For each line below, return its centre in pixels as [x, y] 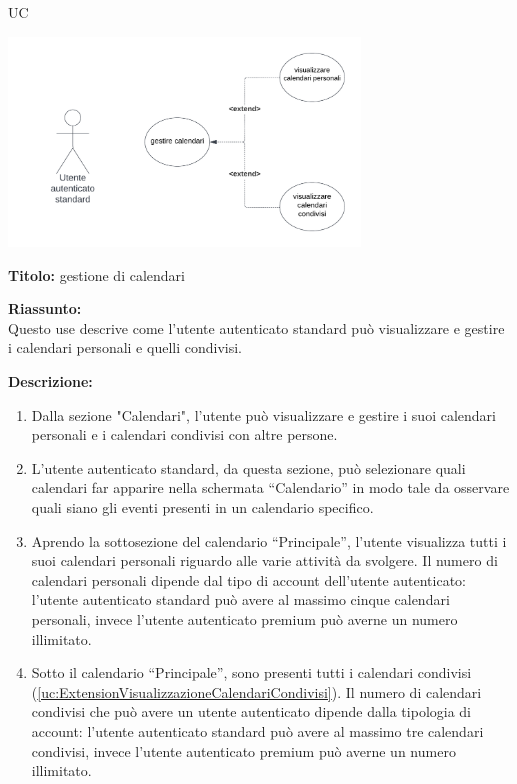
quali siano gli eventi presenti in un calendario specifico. [202, 507]
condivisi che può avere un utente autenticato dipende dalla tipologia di [251, 711]
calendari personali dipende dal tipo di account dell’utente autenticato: [249, 579]
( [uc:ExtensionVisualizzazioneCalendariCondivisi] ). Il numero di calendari [256, 691]
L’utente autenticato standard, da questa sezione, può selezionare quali [248, 467]
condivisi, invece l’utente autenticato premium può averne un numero [243, 750]
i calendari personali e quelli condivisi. [125, 347]
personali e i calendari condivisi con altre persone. [184, 434]
